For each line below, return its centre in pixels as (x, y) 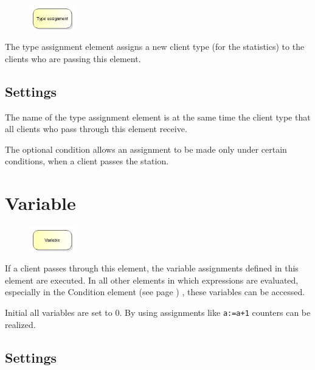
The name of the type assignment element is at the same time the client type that (158, 117)
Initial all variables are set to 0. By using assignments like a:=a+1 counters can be (158, 312)
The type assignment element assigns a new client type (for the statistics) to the (155, 47)
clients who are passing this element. (73, 58)
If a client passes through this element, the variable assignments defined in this (152, 268)
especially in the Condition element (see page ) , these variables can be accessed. (155, 292)
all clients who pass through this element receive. (96, 129)
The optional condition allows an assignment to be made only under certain (146, 149)
